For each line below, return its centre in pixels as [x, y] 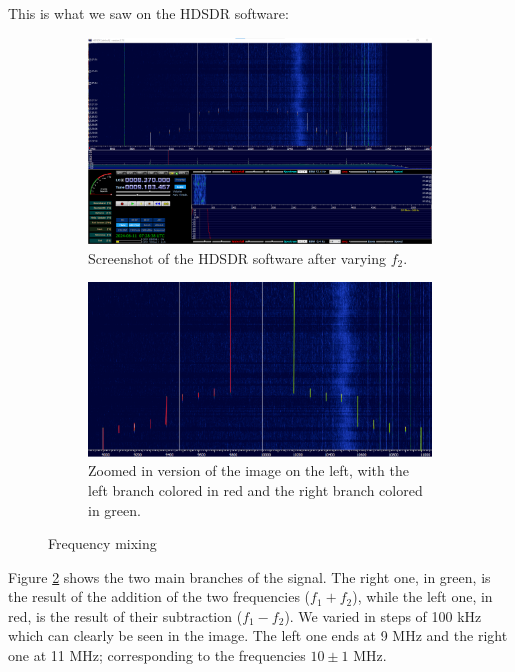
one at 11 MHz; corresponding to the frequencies [157, 655]
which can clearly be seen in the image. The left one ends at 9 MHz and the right [258, 635]
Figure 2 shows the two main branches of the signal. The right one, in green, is [249, 576]
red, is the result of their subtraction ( [125, 615]
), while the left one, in [422, 596]
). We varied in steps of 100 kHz [383, 615]
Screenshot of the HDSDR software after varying [237, 257]
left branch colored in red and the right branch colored [255, 489]
